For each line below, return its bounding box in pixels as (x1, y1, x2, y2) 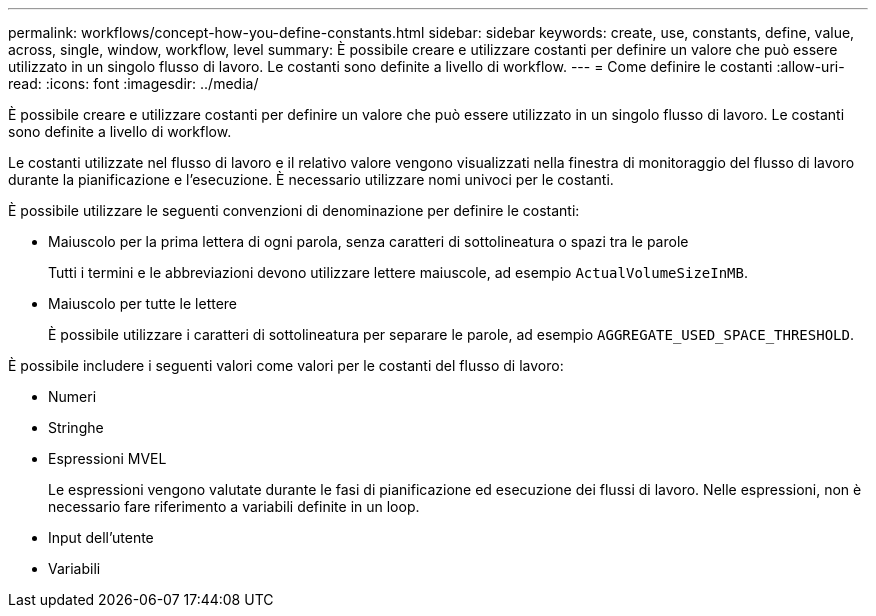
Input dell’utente (48, 529, 154, 546)
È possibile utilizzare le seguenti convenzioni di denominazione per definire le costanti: (8, 202, 580, 219)
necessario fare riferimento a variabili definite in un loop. (48, 498, 420, 515)
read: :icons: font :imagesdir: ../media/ (8, 75, 259, 92)
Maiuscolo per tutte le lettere (48, 295, 238, 312)
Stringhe (48, 419, 104, 436)
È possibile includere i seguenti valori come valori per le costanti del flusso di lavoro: (8, 357, 564, 374)
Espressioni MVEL (48, 450, 167, 467)
